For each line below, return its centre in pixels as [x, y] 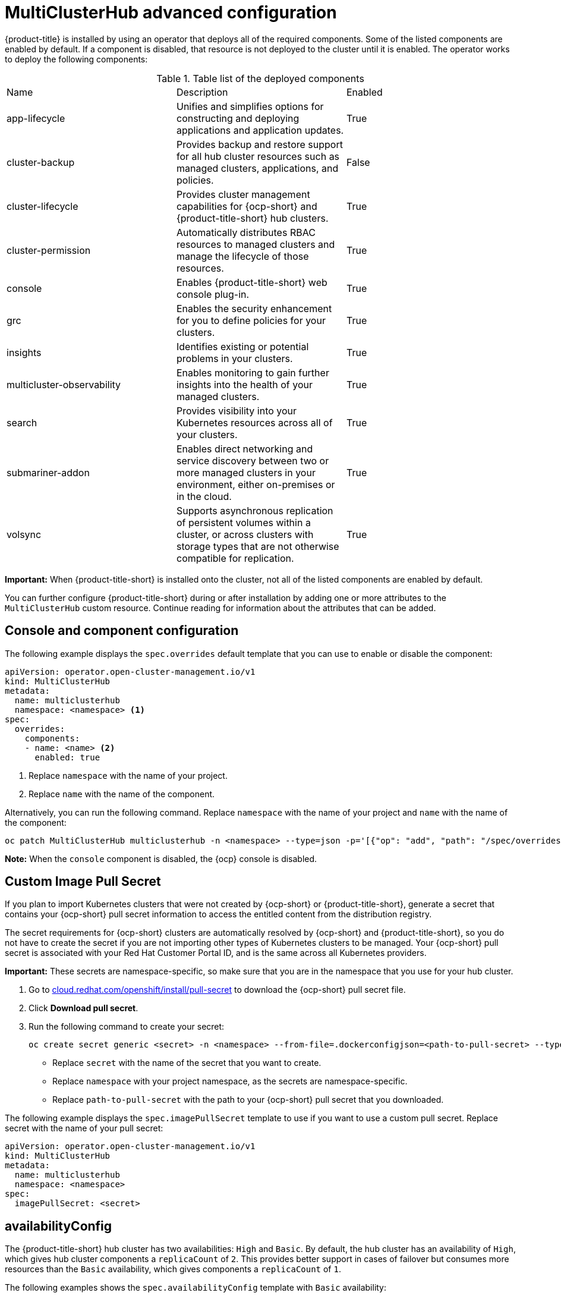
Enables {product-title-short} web [252, 282]
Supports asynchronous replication [255, 510]
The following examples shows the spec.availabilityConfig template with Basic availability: [196, 1288]
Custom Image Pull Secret [83, 882]
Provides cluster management [243, 194]
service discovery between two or [253, 460]
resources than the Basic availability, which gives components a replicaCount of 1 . [173, 1269]
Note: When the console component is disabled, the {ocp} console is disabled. [161, 858]
